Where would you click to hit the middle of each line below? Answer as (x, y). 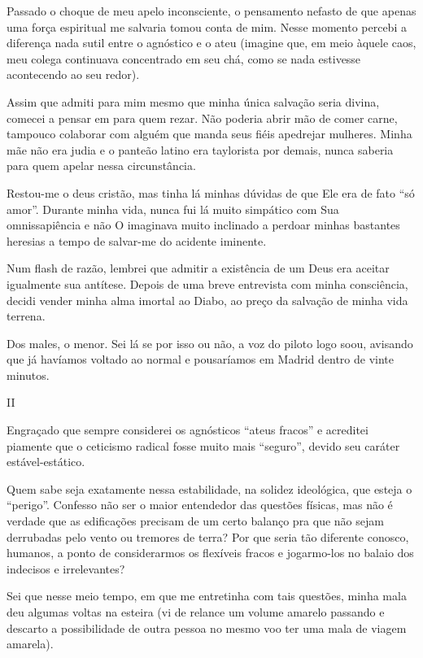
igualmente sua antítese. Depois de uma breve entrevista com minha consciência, (207, 283)
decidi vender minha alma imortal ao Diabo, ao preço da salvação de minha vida (207, 300)
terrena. (26, 316)
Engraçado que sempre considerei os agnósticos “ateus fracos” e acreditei (188, 430)
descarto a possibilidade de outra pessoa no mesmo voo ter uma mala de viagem (207, 627)
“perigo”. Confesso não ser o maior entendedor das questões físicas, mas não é (200, 505)
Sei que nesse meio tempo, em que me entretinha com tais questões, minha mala (207, 596)
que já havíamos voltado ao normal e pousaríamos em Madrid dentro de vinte (200, 359)
